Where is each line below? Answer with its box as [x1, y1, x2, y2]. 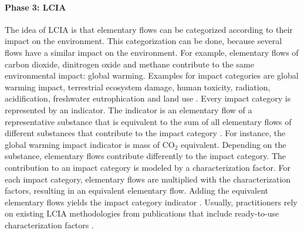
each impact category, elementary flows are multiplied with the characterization [5, 173, 291, 185]
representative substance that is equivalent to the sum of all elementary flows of [5, 115, 292, 127]
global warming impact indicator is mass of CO [5, 138, 175, 150]
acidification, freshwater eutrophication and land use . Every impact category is [5, 92, 291, 104]
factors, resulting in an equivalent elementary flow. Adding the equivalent [5, 184, 269, 197]
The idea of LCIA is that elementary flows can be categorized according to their [5, 23, 293, 35]
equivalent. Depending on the [180, 138, 286, 150]
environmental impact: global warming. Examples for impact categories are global [5, 69, 299, 82]
